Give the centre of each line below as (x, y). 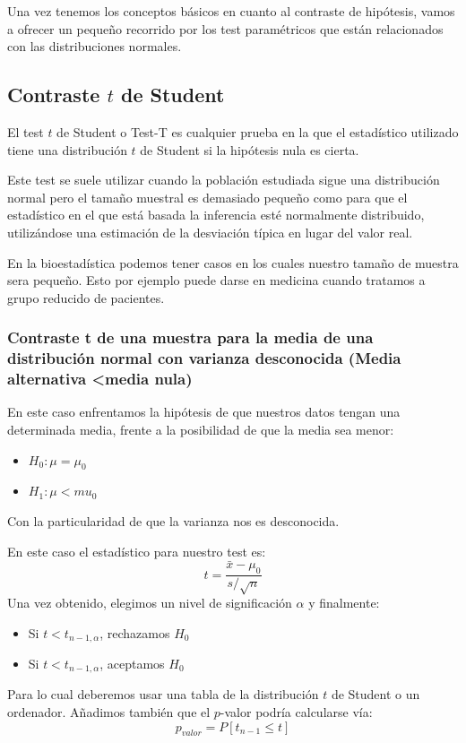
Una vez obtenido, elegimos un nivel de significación (150, 602)
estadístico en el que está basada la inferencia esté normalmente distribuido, (216, 215)
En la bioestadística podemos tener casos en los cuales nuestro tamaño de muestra (233, 262)
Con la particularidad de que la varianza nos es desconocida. (173, 520)
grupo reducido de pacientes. (86, 297)
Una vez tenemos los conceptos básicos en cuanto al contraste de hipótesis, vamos (231, 11)
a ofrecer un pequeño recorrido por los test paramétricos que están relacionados (225, 28)
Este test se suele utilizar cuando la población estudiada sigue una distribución (224, 180)
